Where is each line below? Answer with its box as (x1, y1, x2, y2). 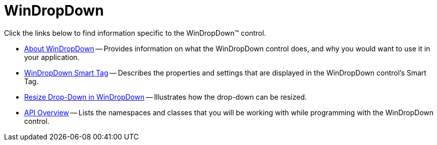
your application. (24, 52, 80, 61)
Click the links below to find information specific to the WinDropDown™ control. (4, 28, 266, 37)
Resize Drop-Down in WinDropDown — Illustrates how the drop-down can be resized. (24, 92, 307, 101)
